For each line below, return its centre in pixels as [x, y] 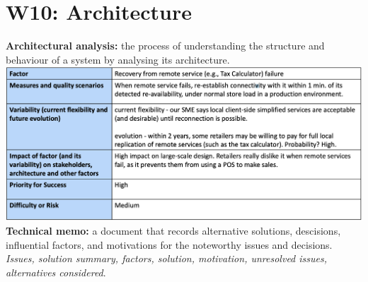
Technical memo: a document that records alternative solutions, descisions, [173, 231]
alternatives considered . [56, 272]
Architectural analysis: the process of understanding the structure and [165, 46]
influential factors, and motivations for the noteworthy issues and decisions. [169, 244]
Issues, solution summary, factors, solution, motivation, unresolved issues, [167, 258]
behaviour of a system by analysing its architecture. [118, 59]
